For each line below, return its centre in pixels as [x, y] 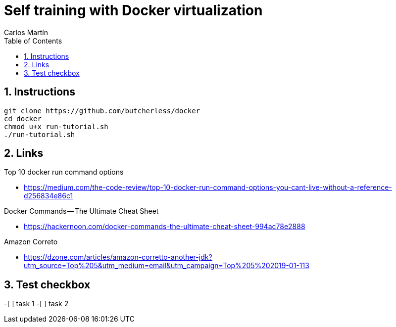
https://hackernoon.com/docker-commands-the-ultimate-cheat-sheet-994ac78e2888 [165, 227]
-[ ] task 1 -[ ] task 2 [36, 304]
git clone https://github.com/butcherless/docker [102, 111]
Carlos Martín [26, 32]
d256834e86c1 [49, 196]
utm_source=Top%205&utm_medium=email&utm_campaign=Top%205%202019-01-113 [167, 266]
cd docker [23, 118]
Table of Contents [33, 41]
